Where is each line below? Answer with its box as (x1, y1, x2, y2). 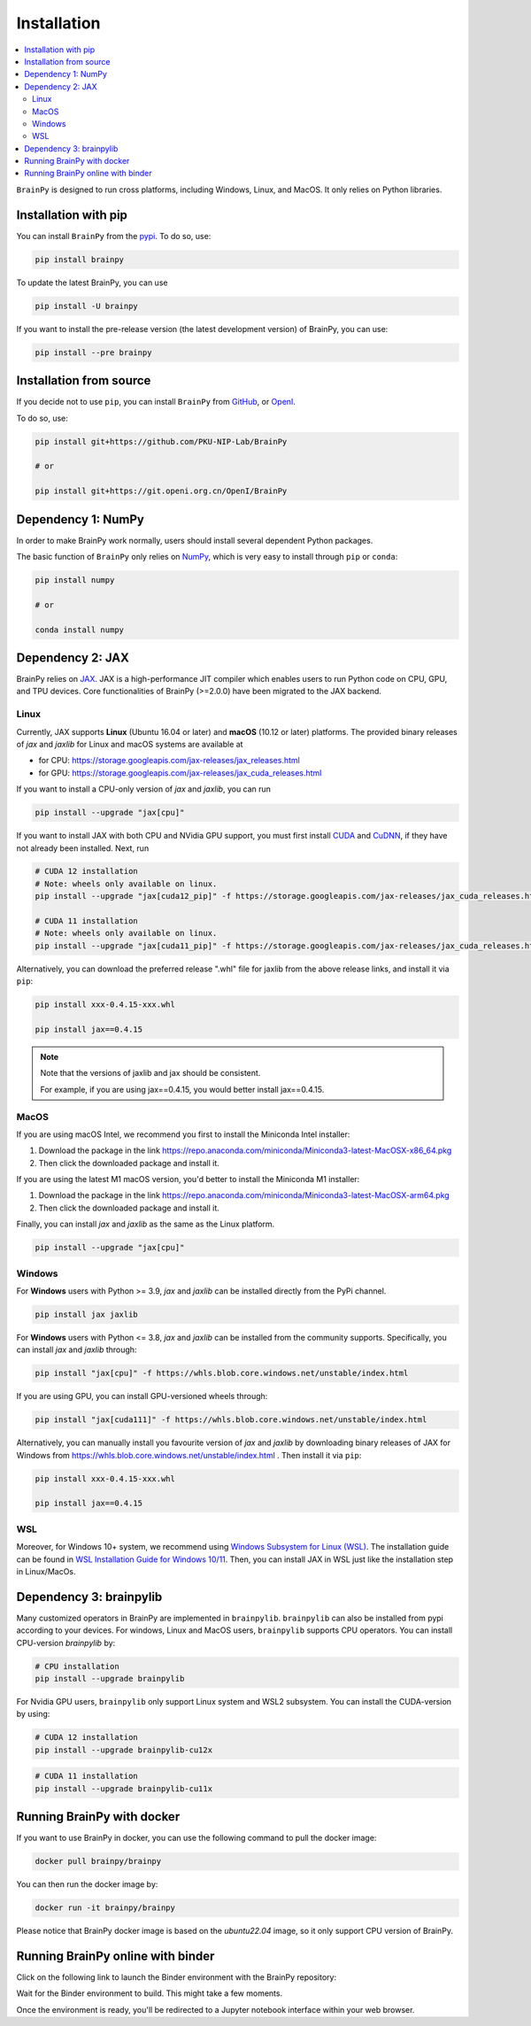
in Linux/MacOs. (16, 1566, 76, 1576)
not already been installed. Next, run (16, 842, 150, 854)
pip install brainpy (35, 254, 124, 265)
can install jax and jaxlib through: (16, 1344, 137, 1355)
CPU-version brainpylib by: (16, 1637, 116, 1648)
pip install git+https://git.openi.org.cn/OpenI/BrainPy (35, 486, 288, 496)
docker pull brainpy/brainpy (35, 1856, 162, 1867)
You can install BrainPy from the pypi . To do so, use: (16, 230, 212, 241)
